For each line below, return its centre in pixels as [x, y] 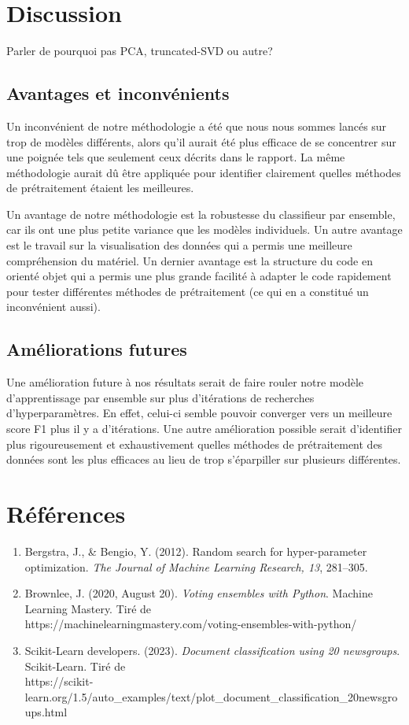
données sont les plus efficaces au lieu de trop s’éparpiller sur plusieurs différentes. [204, 459]
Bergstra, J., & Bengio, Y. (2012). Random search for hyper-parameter [196, 551]
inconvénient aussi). [53, 307]
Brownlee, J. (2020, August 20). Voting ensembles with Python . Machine [199, 593]
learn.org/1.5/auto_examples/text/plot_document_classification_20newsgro [211, 696]
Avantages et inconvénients [118, 93]
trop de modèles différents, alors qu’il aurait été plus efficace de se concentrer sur [201, 141]
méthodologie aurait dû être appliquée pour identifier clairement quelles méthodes [204, 172]
